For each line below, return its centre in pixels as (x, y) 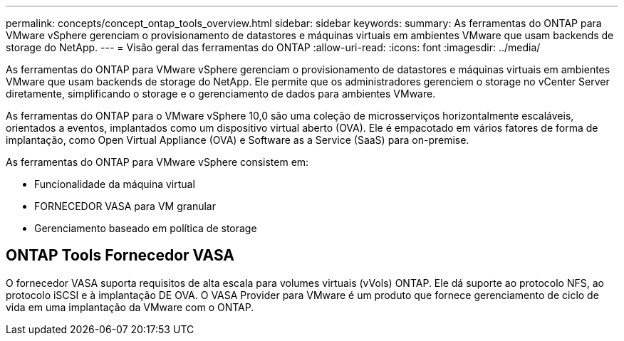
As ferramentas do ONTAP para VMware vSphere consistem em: (157, 162)
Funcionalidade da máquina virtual (115, 184)
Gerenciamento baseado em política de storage (146, 228)
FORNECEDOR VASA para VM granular (125, 206)
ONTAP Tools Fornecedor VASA (120, 256)
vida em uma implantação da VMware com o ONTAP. (130, 307)
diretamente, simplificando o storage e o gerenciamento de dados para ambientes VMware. (221, 94)
